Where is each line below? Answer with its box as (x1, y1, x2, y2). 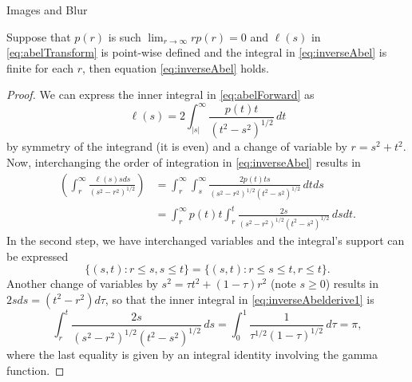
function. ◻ (6, 361, 65, 378)
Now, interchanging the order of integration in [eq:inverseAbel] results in (6, 154, 361, 170)
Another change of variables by (6, 275, 158, 292)
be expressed (6, 247, 69, 264)
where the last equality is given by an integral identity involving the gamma (6, 346, 378, 363)
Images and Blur (6, 2, 88, 18)
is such (108, 28, 141, 45)
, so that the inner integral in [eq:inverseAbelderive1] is (105, 290, 374, 307)
